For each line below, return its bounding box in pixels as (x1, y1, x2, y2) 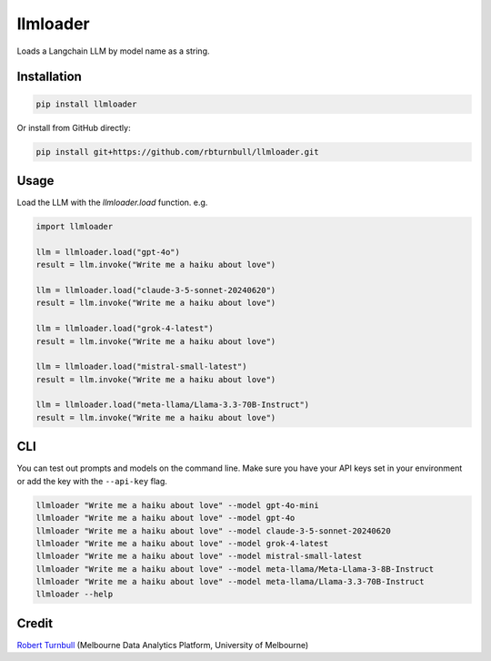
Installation (16, 69, 82, 85)
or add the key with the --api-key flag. (16, 475, 168, 486)
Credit (16, 615, 54, 631)
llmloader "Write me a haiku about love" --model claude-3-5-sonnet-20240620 (35, 525, 391, 536)
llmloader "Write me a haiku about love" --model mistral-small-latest (35, 551, 363, 562)
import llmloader (35, 221, 114, 231)
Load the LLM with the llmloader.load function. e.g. (16, 197, 208, 208)
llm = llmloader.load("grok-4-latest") (35, 323, 214, 334)
